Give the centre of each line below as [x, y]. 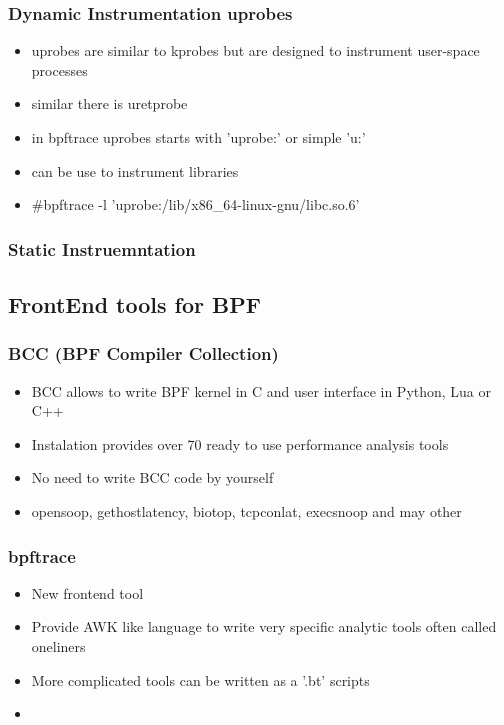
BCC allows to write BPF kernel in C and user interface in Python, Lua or [261, 390]
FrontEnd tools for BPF [134, 304]
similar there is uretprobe [109, 103]
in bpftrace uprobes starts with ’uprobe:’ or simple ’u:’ [198, 137]
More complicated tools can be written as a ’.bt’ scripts [200, 679]
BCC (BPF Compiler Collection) [143, 353]
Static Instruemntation [102, 248]
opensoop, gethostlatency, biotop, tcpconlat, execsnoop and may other [246, 511]
